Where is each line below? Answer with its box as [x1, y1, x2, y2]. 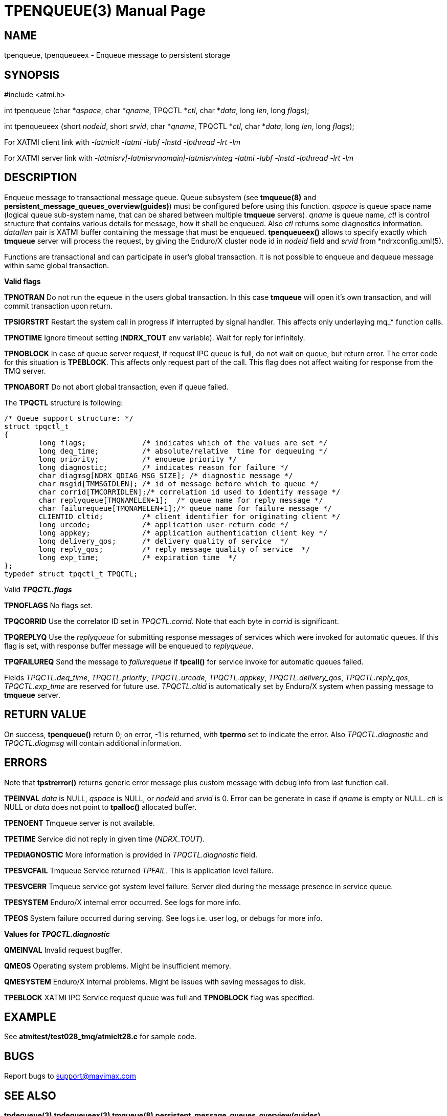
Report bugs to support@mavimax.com [4, 1071, 136, 1081]
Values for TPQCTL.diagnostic [4, 929, 110, 938]
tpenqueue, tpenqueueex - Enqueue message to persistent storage [4, 51, 231, 60]
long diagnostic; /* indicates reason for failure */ [38, 463, 289, 471]
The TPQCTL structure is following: [4, 398, 123, 407]
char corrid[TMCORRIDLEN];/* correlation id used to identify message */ [38, 487, 341, 496]
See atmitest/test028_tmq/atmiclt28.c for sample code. [4, 1032, 197, 1041]
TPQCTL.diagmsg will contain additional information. [4, 738, 182, 747]
